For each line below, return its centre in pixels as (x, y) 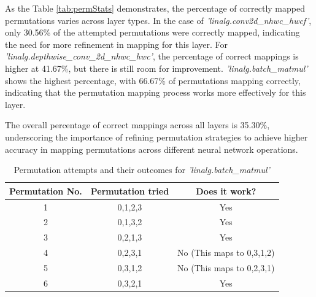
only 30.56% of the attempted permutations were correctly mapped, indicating (152, 32)
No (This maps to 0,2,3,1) (226, 267)
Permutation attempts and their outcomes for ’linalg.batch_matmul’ (142, 170)
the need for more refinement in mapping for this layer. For (116, 44)
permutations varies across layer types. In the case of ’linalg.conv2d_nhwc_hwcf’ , (158, 20)
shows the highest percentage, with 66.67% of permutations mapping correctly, (153, 80)
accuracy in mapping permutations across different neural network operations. (152, 149)
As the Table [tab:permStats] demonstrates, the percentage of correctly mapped (155, 8)
